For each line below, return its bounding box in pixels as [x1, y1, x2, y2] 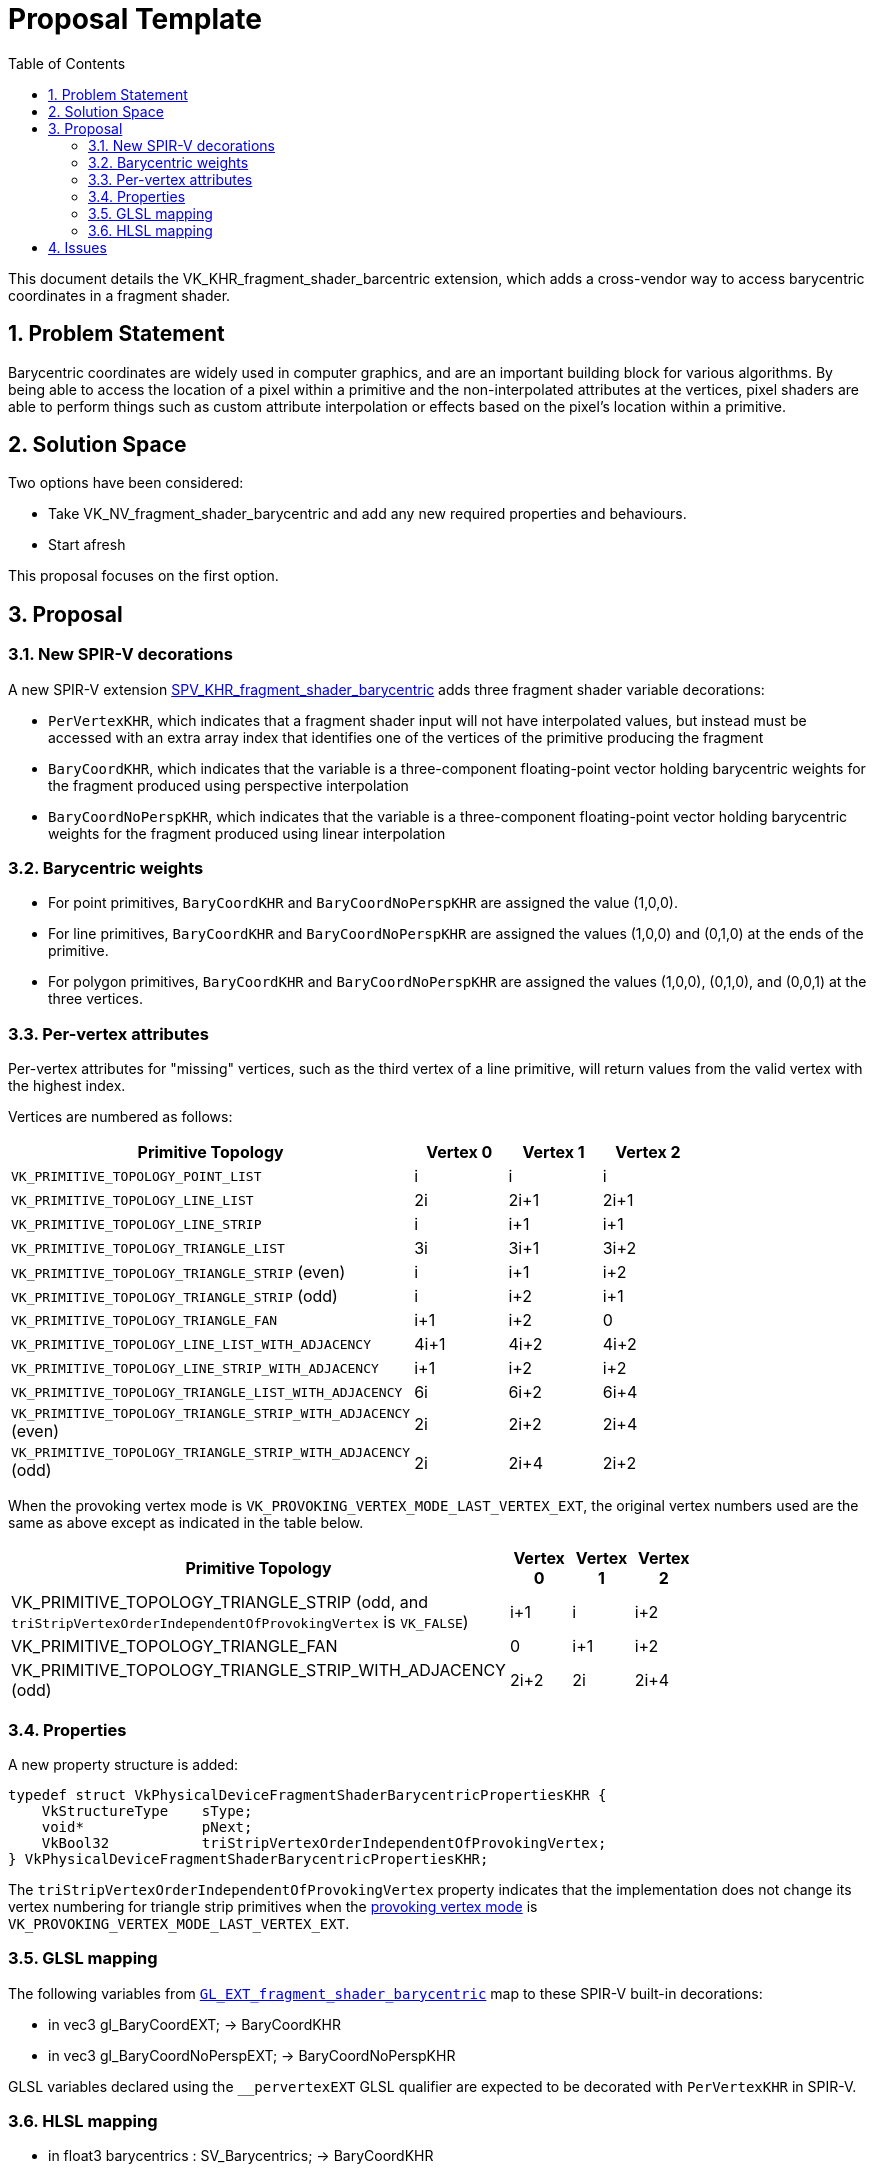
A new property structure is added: [8, 1755, 239, 1773]
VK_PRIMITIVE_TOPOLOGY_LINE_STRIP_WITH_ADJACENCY [11, 1360, 379, 1376]
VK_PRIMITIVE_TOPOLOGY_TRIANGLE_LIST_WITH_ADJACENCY [11, 1384, 403, 1400]
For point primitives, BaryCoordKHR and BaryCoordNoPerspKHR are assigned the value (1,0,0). [48, 894, 678, 912]
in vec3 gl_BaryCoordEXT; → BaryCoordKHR [48, 2015, 342, 2033]
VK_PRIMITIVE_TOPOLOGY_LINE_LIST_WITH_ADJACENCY [11, 1336, 372, 1352]
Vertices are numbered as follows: [8, 1108, 233, 1126]
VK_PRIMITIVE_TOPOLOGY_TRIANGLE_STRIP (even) [11, 1262, 346, 1283]
